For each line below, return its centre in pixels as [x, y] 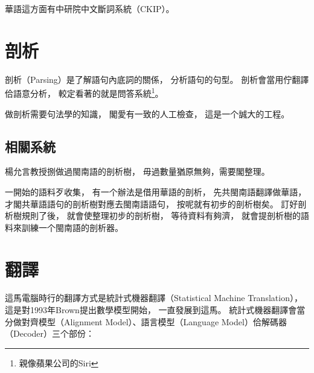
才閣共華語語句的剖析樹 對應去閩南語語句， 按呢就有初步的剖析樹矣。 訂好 [152, 203]
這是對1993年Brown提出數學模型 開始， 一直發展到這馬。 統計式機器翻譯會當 [155, 310]
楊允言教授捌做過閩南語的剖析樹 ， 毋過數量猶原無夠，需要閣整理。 [137, 171]
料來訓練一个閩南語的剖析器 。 [64, 227]
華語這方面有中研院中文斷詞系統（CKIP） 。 [90, 8]
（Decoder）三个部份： [50, 333]
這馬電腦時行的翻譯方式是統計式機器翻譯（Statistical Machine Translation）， [154, 298]
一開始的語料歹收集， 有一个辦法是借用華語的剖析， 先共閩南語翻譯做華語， [156, 191]
